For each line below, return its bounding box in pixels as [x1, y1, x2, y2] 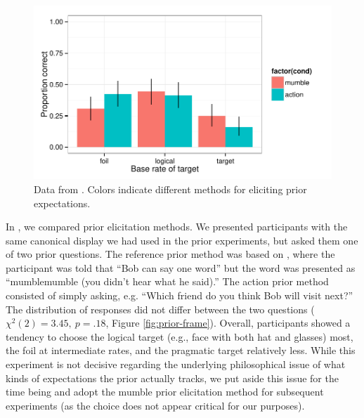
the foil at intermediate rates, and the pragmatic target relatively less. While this [6, 343, 356, 358]
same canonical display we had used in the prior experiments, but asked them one [6, 233, 358, 247]
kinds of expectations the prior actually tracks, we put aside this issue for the [6, 370, 339, 385]
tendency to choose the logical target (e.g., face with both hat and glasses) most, [6, 329, 353, 344]
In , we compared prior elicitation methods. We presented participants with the [6, 219, 348, 234]
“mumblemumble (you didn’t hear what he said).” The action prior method [6, 274, 329, 289]
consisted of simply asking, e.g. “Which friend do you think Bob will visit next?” [6, 288, 353, 303]
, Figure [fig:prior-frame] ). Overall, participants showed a [105, 315, 351, 330]
